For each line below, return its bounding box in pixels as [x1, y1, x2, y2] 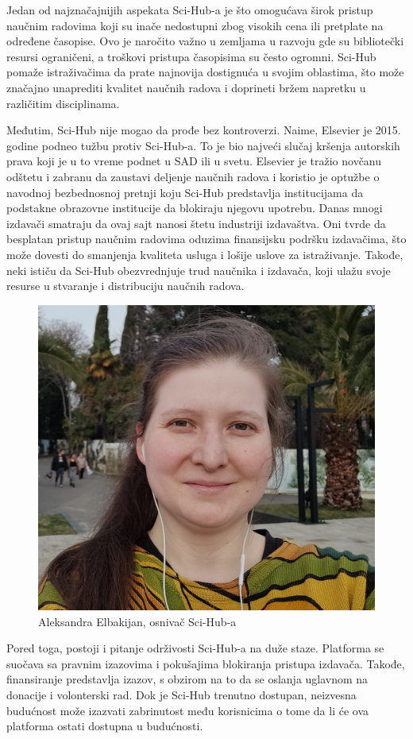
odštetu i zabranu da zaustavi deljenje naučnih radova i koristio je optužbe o [6, 168, 380, 184]
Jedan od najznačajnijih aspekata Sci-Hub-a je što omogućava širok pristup [6, 2, 373, 17]
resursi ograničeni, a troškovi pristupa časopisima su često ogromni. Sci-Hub [6, 48, 376, 64]
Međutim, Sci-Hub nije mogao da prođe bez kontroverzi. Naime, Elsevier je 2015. [6, 122, 401, 138]
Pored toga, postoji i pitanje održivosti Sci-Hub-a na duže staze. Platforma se [6, 640, 384, 656]
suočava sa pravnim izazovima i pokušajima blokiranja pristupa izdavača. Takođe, [6, 655, 405, 671]
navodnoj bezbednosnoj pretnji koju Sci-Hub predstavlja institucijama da [6, 184, 364, 200]
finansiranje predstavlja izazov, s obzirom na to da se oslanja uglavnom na [6, 671, 369, 687]
